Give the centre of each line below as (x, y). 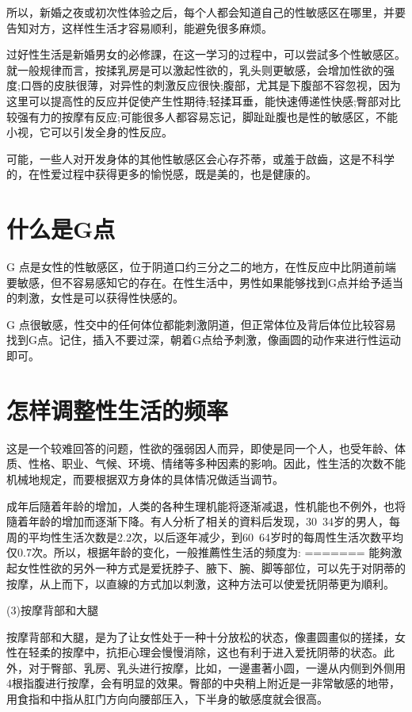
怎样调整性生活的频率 (118, 410)
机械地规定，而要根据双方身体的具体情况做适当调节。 (145, 478)
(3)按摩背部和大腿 (52, 610)
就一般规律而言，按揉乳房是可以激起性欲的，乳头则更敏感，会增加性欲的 (195, 69)
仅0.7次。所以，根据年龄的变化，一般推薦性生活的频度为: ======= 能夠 (199, 552)
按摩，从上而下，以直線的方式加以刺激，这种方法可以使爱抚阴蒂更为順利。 (200, 583)
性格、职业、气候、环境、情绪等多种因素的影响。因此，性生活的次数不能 (217, 463)
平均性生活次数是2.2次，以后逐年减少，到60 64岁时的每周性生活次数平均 (216, 536)
